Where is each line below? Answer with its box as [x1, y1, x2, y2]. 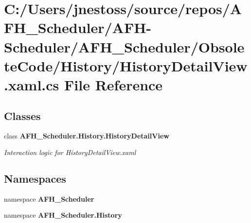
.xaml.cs [4, 74, 59, 94]
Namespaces [4, 171, 66, 186]
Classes [4, 108, 41, 123]
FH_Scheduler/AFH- [4, 17, 152, 37]
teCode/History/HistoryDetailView [4, 55, 248, 75]
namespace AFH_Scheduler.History [4, 210, 122, 220]
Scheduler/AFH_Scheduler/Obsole [4, 36, 245, 56]
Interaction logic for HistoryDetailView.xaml [4, 147, 136, 157]
